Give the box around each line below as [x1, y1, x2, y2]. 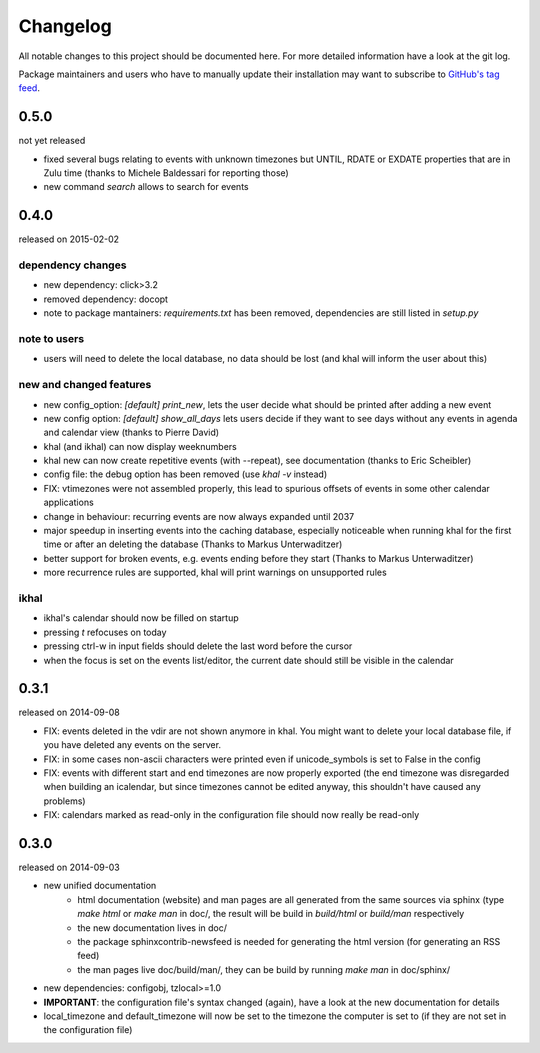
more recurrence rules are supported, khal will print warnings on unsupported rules [43, 566, 387, 579]
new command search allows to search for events [43, 181, 249, 193]
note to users [18, 332, 85, 345]
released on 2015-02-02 [18, 233, 120, 245]
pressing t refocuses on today [43, 626, 167, 638]
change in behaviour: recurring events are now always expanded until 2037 [43, 510, 355, 522]
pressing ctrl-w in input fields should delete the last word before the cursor [43, 640, 353, 652]
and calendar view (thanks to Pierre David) [43, 426, 220, 439]
